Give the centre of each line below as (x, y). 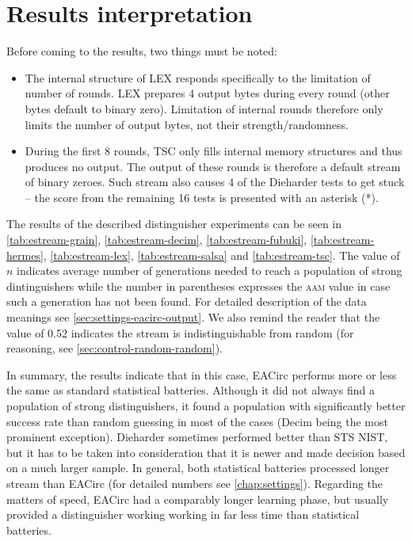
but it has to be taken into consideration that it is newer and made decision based (206, 452)
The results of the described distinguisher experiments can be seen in (174, 224)
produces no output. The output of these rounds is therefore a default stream (213, 166)
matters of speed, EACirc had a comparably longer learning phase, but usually (198, 499)
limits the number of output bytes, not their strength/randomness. (187, 124)
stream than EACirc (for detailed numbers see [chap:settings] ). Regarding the (195, 483)
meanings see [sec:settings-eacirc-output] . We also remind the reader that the (193, 317)
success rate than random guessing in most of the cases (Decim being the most (197, 421)
